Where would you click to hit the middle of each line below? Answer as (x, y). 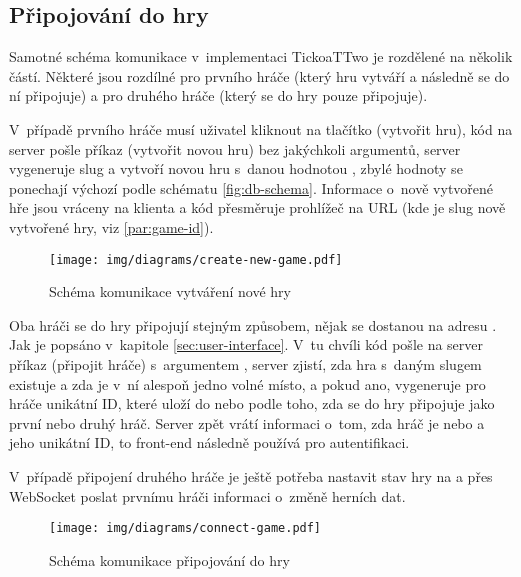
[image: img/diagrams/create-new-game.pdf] (196, 259)
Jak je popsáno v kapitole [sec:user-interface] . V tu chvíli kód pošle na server (246, 344)
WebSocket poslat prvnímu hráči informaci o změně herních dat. (207, 495)
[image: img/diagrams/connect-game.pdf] (185, 528)
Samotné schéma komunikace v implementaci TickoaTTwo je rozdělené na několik (261, 56)
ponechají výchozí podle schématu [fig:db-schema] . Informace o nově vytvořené (251, 187)
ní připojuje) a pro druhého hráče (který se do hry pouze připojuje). (218, 95)
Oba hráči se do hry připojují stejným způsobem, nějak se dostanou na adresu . (253, 324)
